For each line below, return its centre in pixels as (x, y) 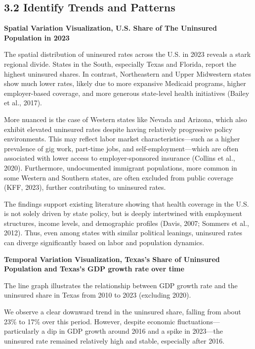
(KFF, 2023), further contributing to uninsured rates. (85, 187)
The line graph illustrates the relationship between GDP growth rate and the (121, 285)
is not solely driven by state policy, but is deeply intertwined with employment (123, 213)
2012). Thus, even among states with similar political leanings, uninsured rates (123, 233)
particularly (22, 331)
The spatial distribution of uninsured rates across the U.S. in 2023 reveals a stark (127, 54)
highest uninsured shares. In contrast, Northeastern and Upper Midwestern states (127, 73)
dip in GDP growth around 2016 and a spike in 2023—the (135, 331)
